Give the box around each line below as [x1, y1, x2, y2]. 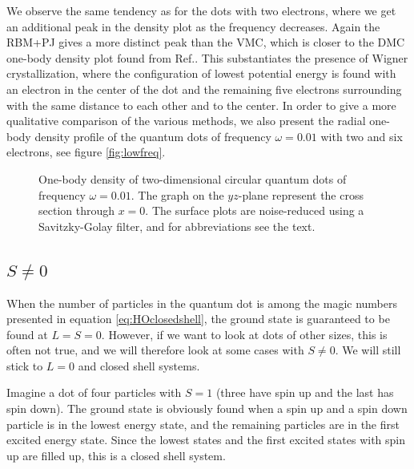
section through [38, 202, 115, 219]
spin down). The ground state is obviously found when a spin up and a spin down [6, 400, 408, 417]
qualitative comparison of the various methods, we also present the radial [6, 112, 366, 129]
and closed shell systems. [78, 357, 200, 374]
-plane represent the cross [238, 186, 364, 203]
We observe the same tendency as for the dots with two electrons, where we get [6, 2, 396, 18]
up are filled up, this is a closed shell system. [6, 447, 226, 463]
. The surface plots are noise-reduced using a [145, 202, 364, 219]
